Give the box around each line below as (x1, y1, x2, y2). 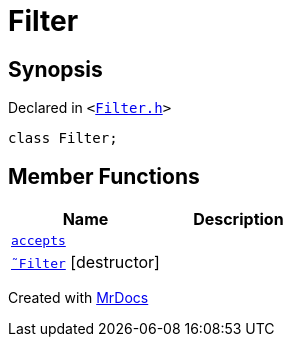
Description (193, 209, 284, 230)
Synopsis (8, 56, 103, 82)
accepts (11, 233, 66, 249)
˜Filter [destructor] (11, 252, 160, 273)
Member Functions (8, 163, 200, 189)
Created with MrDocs (8, 289, 149, 307)
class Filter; (8, 130, 118, 147)
